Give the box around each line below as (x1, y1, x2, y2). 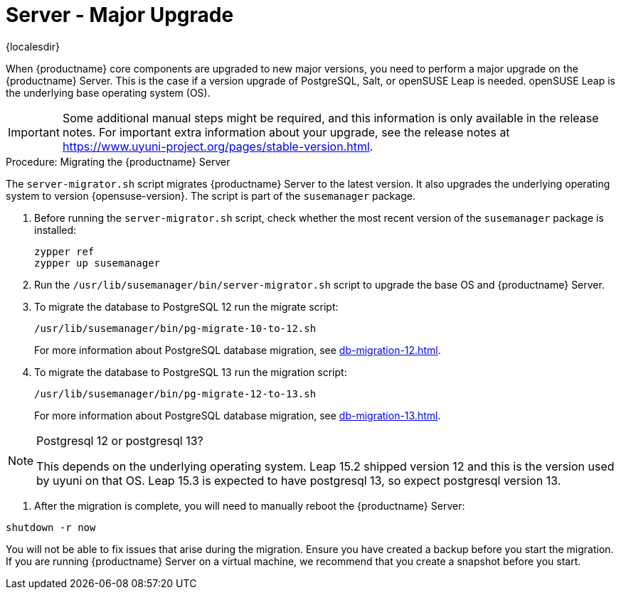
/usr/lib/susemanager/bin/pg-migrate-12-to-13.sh (34, 387, 317, 400)
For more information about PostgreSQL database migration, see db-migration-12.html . (34, 343, 441, 356)
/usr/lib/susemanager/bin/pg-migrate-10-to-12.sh (34, 322, 317, 334)
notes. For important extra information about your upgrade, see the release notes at (62, 124, 510, 139)
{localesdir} (6, 40, 60, 53)
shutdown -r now (6, 521, 96, 533)
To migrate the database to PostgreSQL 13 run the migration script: (34, 365, 347, 378)
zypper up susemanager (34, 257, 161, 269)
